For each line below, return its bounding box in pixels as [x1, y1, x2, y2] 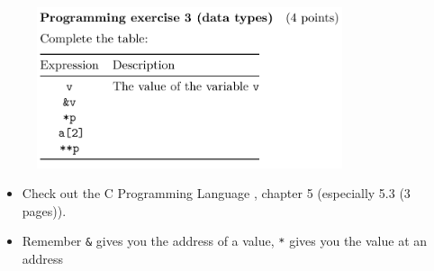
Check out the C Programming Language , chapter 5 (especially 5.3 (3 [22, 184, 411, 203]
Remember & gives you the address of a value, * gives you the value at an [22, 231, 428, 250]
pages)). [22, 201, 67, 220]
